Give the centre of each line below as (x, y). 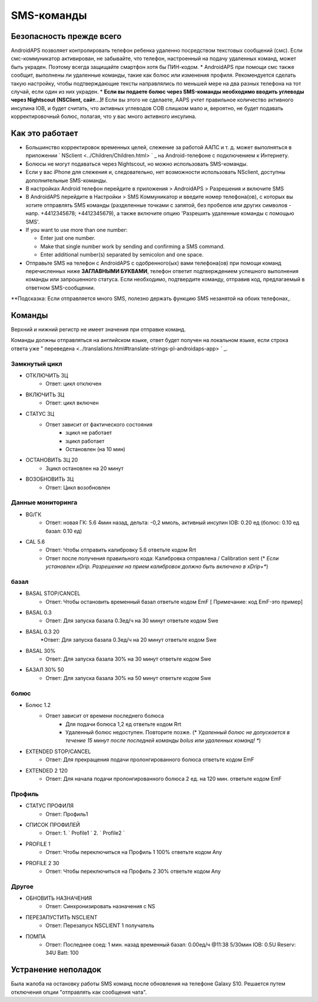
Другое (22, 886)
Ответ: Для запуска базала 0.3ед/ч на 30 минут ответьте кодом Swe (132, 621)
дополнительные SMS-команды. (67, 180)
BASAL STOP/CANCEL (53, 593)
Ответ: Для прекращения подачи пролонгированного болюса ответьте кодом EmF (150, 760)
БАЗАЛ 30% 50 (45, 670)
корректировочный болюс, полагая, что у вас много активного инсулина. (104, 116)
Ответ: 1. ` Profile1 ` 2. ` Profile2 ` (85, 833)
